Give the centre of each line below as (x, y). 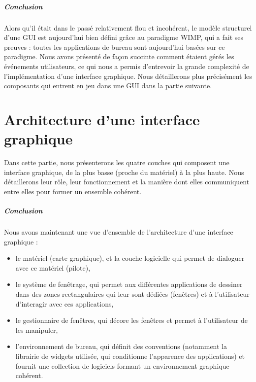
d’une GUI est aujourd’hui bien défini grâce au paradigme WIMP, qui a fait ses (124, 37)
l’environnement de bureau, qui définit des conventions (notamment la (121, 346)
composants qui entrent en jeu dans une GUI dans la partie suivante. (108, 86)
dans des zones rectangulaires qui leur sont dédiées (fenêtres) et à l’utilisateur (132, 294)
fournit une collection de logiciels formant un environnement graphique (122, 365)
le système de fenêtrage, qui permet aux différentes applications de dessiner (129, 284)
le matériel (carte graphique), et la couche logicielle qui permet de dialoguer (130, 258)
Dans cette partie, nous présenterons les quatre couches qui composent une (117, 162)
